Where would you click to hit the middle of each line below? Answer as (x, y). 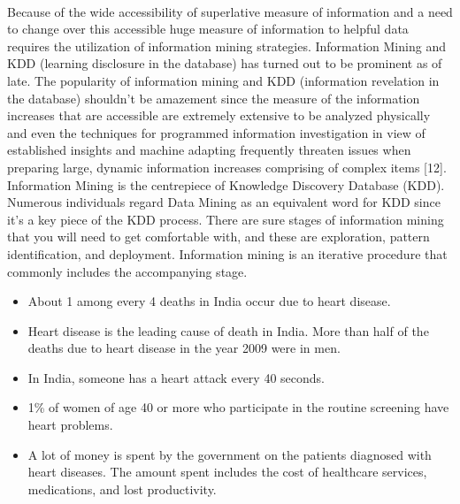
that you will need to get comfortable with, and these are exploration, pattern (218, 237)
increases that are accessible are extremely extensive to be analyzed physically (219, 115)
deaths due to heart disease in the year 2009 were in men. (184, 348)
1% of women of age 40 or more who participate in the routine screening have (238, 407)
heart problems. (70, 425)
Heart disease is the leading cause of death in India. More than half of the (228, 330)
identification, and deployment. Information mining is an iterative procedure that (227, 253)
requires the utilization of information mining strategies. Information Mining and (226, 46)
